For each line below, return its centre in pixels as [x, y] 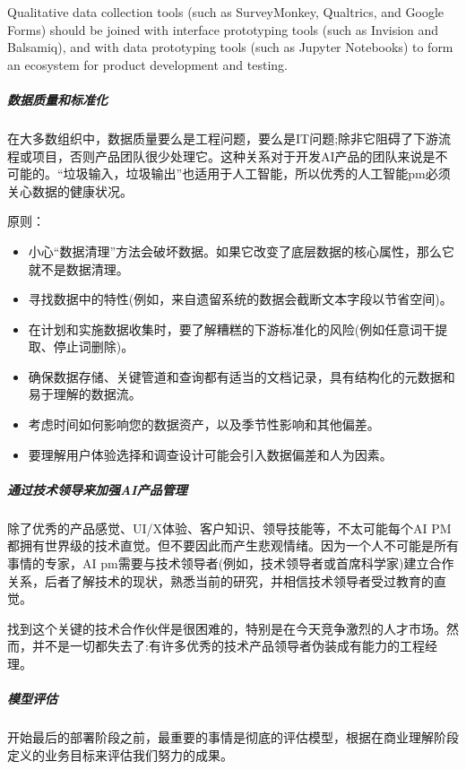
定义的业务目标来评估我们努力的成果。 [120, 754]
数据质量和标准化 [57, 99]
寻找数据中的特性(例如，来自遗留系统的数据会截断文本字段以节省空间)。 [240, 299]
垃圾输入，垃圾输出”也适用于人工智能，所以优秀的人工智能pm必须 [257, 173]
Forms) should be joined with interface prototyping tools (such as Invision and [223, 29]
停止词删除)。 [94, 346]
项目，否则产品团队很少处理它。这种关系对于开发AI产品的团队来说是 [233, 156]
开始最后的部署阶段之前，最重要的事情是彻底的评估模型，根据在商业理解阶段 [233, 737]
